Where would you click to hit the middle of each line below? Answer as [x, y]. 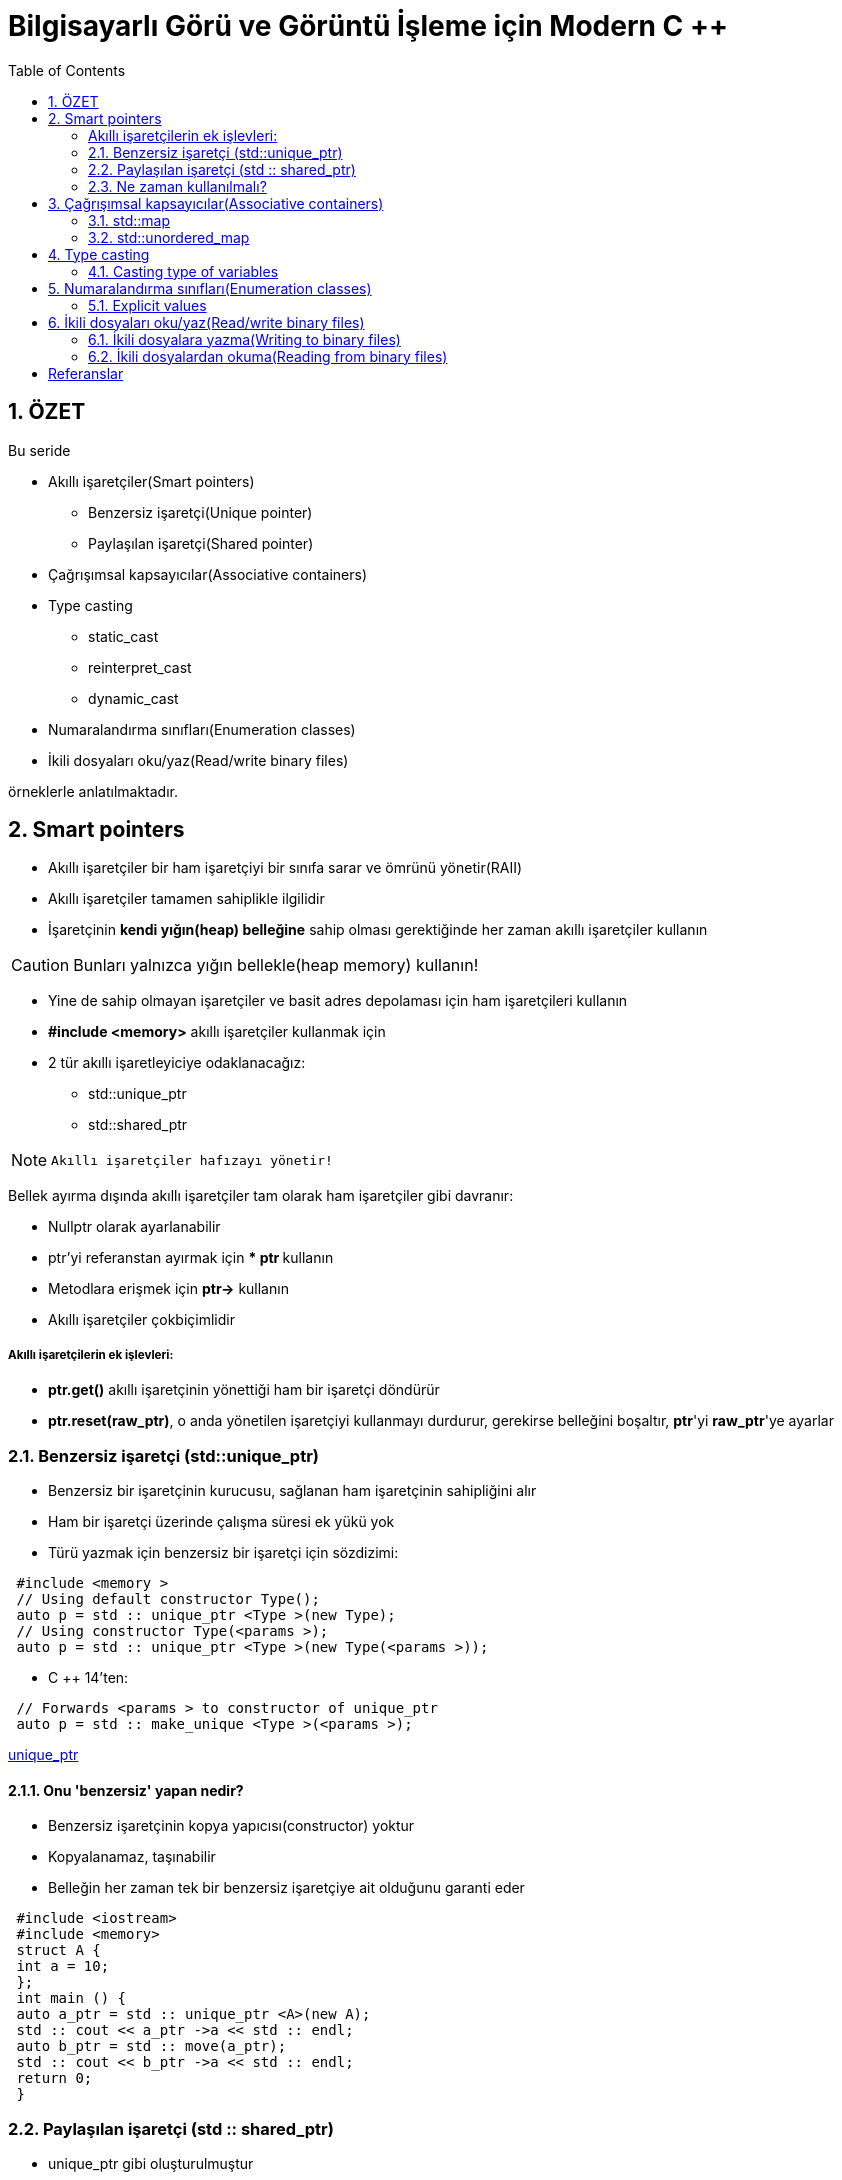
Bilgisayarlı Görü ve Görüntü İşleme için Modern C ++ [368, 26]
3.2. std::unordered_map [169, 237]
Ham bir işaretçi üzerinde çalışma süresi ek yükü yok [221, 1521]
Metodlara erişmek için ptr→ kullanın [168, 1289]
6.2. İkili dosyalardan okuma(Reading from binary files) [268, 356]
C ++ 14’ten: [88, 1677]
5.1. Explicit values [147, 305]
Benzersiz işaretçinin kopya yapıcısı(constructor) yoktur [231, 1826]
